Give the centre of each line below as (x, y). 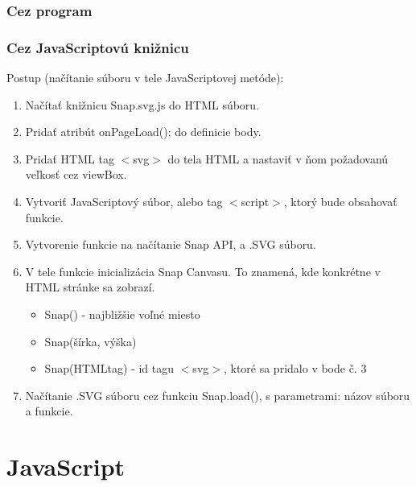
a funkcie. (49, 411)
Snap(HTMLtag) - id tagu (109, 368)
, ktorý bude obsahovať (340, 202)
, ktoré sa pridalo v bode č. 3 (295, 368)
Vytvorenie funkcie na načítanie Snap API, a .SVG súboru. (171, 244)
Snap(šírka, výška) (91, 341)
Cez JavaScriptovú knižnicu (98, 47)
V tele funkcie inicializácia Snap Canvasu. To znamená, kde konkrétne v (203, 271)
